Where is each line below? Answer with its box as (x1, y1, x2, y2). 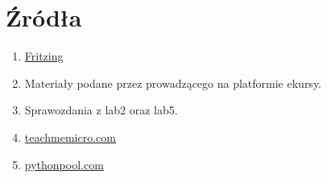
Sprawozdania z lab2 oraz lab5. (24, 101, 178, 118)
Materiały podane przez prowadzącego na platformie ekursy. (24, 74, 322, 91)
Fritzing (24, 48, 64, 64)
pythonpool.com (24, 155, 104, 172)
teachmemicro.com (24, 128, 116, 145)
